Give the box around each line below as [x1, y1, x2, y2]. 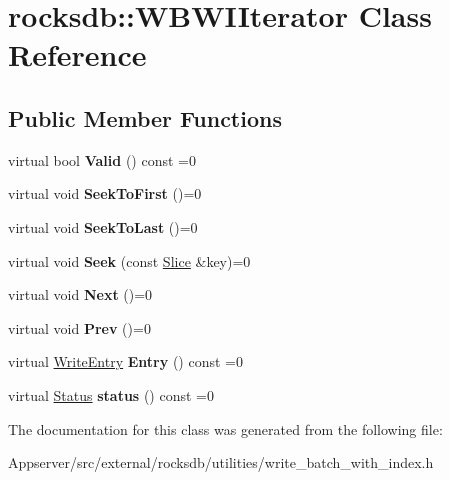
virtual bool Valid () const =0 [8, 149, 196, 170]
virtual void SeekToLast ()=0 [8, 216, 198, 237]
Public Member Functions [8, 102, 282, 133]
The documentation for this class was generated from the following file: [8, 418, 443, 439]
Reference [8, 34, 147, 75]
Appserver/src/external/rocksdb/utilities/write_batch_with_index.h [8, 452, 434, 473]
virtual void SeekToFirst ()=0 [8, 183, 202, 204]
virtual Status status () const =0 [8, 384, 214, 405]
